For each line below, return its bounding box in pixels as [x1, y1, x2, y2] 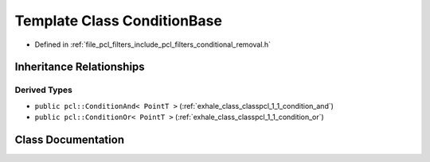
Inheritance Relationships [14, 60, 145, 74]
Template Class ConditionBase [14, 12, 223, 29]
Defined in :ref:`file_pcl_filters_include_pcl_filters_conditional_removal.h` [34, 40, 271, 49]
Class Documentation [14, 133, 125, 146]
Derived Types [14, 84, 73, 95]
